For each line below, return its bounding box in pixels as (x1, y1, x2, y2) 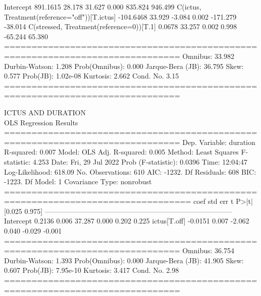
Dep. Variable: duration (182, 136, 255, 147)
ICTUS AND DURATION (4, 107, 86, 117)
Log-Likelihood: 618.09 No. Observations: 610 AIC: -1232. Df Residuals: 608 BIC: (4, 166, 256, 177)
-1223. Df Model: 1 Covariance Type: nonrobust (4, 176, 152, 187)
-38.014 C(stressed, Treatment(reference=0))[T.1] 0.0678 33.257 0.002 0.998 (4, 21, 237, 32)
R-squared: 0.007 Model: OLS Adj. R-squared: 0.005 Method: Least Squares (4, 146, 239, 157)
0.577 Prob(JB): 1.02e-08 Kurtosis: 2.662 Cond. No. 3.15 (4, 70, 179, 81)
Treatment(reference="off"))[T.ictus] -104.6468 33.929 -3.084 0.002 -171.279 (4, 11, 237, 22)
